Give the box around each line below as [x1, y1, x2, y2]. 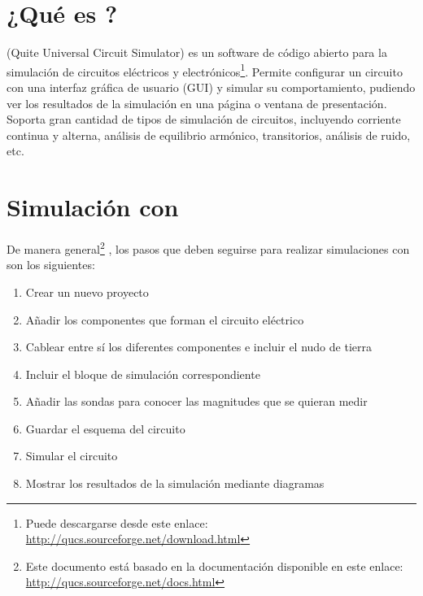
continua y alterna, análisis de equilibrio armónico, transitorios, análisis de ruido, [7, 126, 411, 143]
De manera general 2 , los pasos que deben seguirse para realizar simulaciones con [7, 238, 410, 257]
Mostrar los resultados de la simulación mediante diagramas [25, 475, 325, 492]
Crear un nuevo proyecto [25, 283, 149, 300]
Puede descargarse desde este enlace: [25, 514, 208, 531]
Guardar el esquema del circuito [25, 420, 185, 437]
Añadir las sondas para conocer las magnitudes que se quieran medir [25, 393, 368, 410]
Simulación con [7, 190, 179, 224]
